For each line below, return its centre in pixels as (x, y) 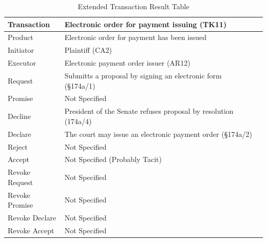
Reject (18, 146)
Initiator (21, 50)
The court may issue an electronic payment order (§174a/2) (158, 134)
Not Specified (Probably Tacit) (113, 159)
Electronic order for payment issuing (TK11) (146, 24)
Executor (22, 63)
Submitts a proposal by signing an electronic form (143, 75)
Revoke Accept (31, 230)
